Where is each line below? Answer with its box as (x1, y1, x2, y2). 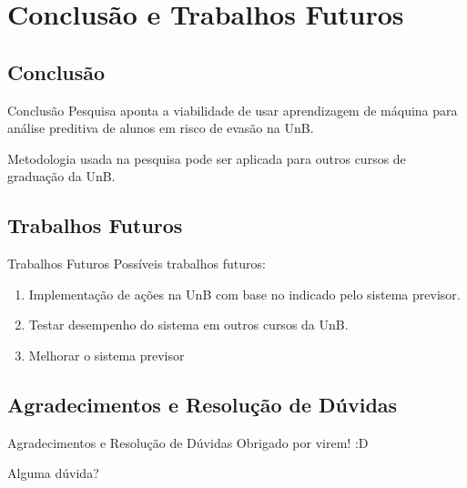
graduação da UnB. (7, 167, 116, 186)
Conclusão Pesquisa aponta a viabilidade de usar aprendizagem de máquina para (7, 100, 458, 119)
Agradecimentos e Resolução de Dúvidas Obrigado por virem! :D (7, 432, 369, 452)
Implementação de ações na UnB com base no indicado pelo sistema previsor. (28, 284, 461, 303)
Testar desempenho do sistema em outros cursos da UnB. (28, 315, 349, 334)
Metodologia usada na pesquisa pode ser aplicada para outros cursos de (7, 148, 406, 168)
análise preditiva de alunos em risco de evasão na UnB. (7, 118, 314, 137)
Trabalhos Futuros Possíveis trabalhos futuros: (7, 254, 266, 273)
